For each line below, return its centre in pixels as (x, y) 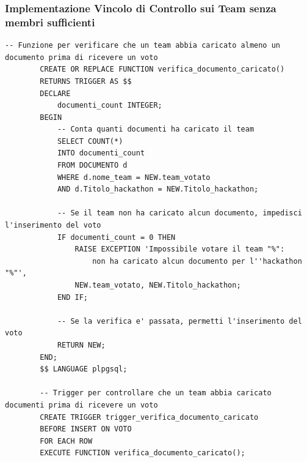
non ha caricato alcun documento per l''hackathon (197, 261)
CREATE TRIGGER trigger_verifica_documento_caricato (149, 417)
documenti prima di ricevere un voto (81, 405)
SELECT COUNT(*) (90, 141)
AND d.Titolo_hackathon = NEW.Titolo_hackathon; (158, 189)
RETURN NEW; (81, 345)
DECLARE (55, 93)
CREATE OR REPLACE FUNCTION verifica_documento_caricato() (162, 69)
